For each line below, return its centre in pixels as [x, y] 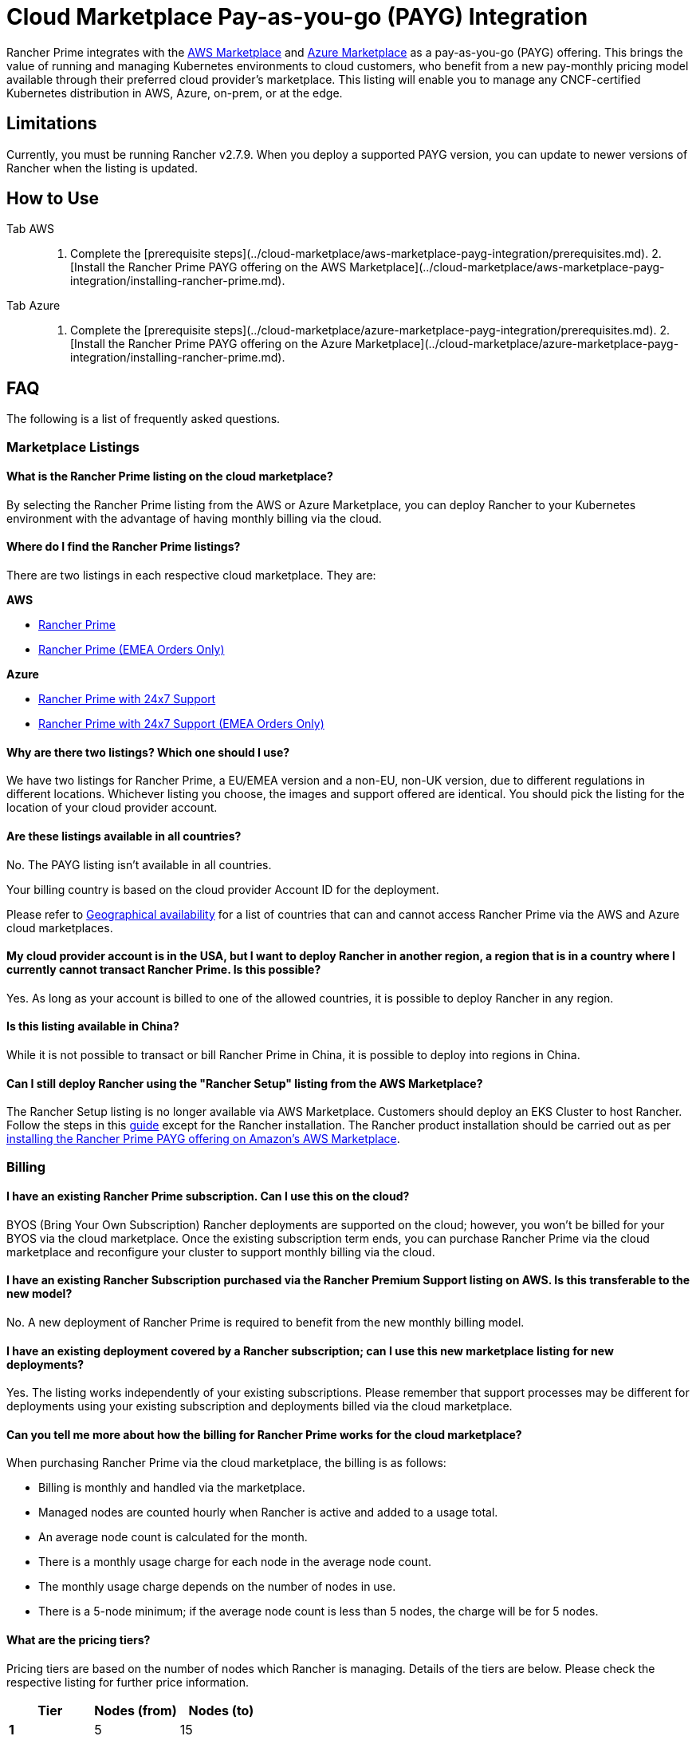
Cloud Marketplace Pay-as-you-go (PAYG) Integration [297, 17]
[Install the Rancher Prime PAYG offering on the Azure [211, 344]
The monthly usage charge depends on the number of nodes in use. [217, 1587]
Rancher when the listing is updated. [102, 168]
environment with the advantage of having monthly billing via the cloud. [194, 518]
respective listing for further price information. [128, 1682]
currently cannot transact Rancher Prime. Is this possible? [164, 970]
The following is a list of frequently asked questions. [144, 419]
